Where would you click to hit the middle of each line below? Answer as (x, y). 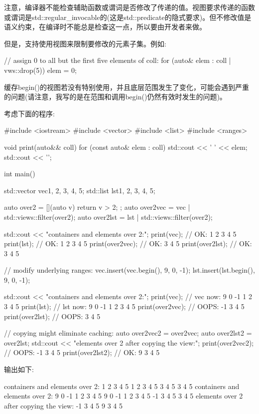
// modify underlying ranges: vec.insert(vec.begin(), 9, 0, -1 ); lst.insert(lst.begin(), (129, 270)
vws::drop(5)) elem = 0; (40, 70)
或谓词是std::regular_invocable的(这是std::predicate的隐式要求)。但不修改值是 (128, 17)
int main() (20, 174)
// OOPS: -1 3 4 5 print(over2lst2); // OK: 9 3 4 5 (82, 352)
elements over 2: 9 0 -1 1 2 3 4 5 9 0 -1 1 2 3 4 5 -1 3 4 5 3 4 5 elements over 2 (124, 396)
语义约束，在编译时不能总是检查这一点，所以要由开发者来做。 (105, 27)
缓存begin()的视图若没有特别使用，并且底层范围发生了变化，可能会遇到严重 (127, 87)
